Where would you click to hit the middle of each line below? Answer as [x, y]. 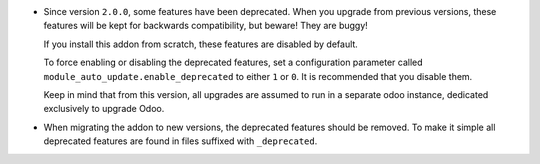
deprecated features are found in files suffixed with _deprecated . [180, 141]
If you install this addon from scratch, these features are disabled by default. [201, 44]
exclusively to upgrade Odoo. [104, 109]
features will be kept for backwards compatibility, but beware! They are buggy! [206, 26]
